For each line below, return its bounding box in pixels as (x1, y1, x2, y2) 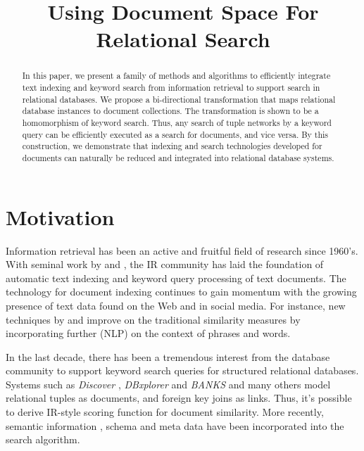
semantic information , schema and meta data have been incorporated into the (6, 418, 344, 433)
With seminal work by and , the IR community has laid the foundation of (6, 257, 324, 272)
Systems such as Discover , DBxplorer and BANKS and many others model (6, 376, 331, 391)
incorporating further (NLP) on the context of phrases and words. (6, 326, 291, 341)
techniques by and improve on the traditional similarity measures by (6, 312, 301, 326)
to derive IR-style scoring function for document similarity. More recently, (6, 405, 324, 419)
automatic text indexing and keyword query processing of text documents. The (6, 270, 346, 285)
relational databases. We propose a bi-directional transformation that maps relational (22, 93, 336, 105)
